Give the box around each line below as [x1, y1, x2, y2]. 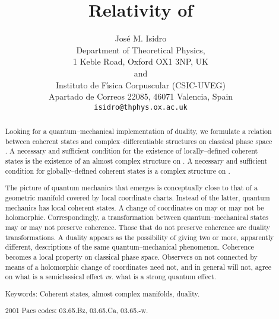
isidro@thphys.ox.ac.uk [94, 103, 188, 111]
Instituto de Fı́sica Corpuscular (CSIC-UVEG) [56, 78, 226, 91]
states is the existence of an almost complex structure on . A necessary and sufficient [5, 156, 268, 166]
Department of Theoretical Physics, [76, 43, 205, 56]
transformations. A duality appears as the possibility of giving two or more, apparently [5, 232, 274, 242]
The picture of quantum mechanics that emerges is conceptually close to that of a [5, 183, 258, 193]
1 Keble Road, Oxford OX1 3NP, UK [73, 55, 208, 68]
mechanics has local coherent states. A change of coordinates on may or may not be [5, 202, 264, 212]
